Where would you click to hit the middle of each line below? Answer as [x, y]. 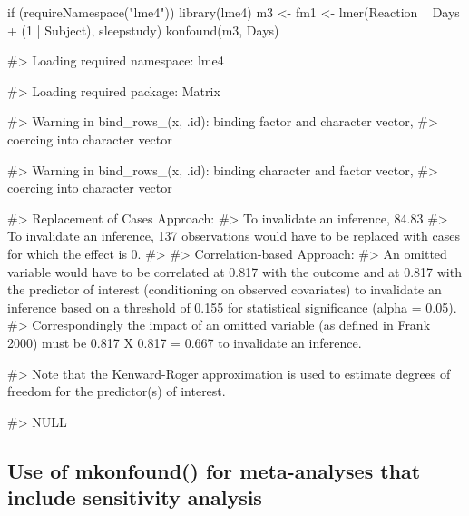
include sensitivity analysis [135, 497]
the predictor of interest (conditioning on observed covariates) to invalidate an [225, 289]
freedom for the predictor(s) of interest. [117, 391]
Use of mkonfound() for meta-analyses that [214, 470]
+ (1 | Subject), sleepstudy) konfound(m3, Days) [143, 30]
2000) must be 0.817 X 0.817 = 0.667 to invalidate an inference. [185, 342]
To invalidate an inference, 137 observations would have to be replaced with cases [234, 236]
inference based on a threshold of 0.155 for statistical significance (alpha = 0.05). [232, 307]
